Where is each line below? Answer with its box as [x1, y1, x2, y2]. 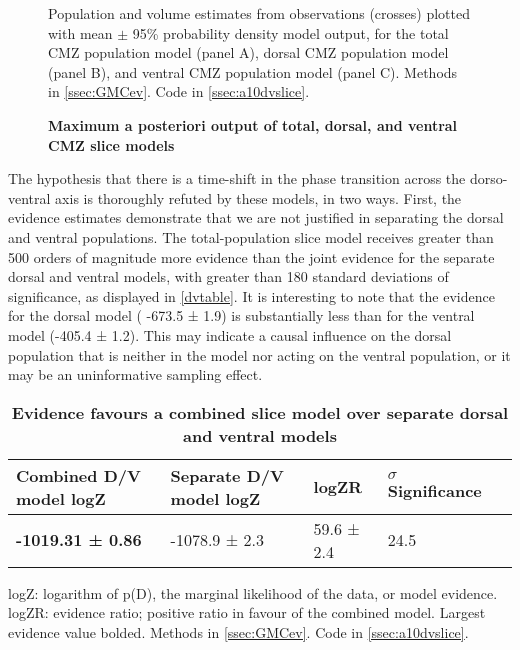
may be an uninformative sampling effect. [8, 364, 263, 385]
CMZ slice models [48, 134, 175, 155]
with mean [48, 22, 113, 43]
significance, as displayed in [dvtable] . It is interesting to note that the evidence [8, 285, 495, 306]
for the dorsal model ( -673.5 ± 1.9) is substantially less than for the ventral [8, 305, 475, 326]
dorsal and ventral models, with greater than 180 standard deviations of [8, 266, 449, 287]
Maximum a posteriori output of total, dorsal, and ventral [48, 114, 458, 135]
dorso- [469, 168, 508, 189]
